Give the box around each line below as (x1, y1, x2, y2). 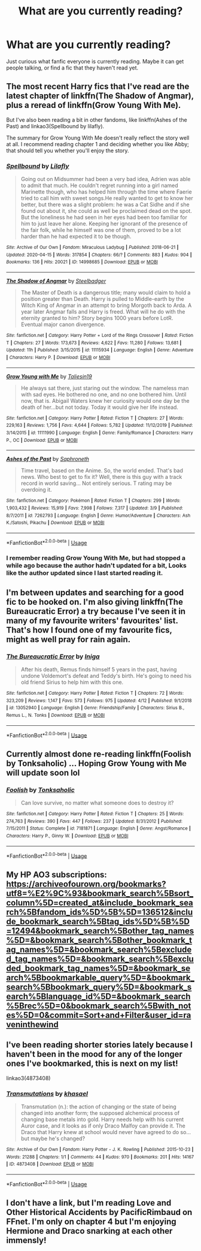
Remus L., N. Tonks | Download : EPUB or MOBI (6, 712, 105, 719)
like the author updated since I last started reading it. (6, 569, 163, 577)
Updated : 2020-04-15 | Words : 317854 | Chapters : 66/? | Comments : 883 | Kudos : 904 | (6, 252, 192, 258)
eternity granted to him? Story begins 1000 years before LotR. (20, 315, 173, 322)
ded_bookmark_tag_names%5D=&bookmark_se (6, 963, 191, 973)
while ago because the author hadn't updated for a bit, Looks (6, 562, 187, 570)
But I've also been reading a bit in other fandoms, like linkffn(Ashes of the (6, 116, 187, 123)
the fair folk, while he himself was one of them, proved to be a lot (20, 227, 181, 234)
